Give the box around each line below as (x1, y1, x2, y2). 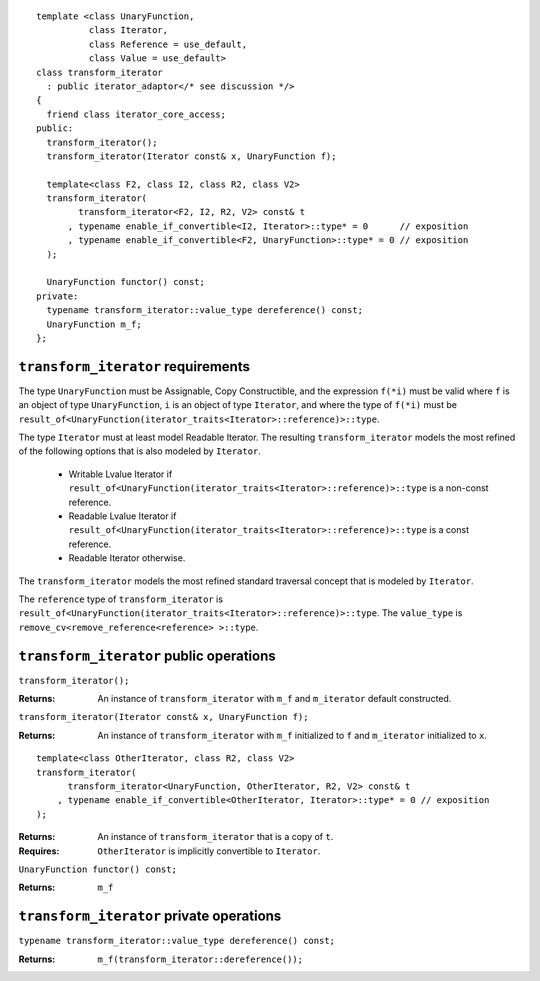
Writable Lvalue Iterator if (68, 468, 173, 480)
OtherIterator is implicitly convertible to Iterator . (97, 845, 321, 857)
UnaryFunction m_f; (46, 318, 142, 330)
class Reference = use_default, (88, 38, 248, 50)
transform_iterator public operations (18, 647, 276, 664)
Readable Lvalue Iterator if (68, 510, 177, 522)
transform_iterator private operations (18, 908, 282, 925)
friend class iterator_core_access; (46, 108, 227, 120)
